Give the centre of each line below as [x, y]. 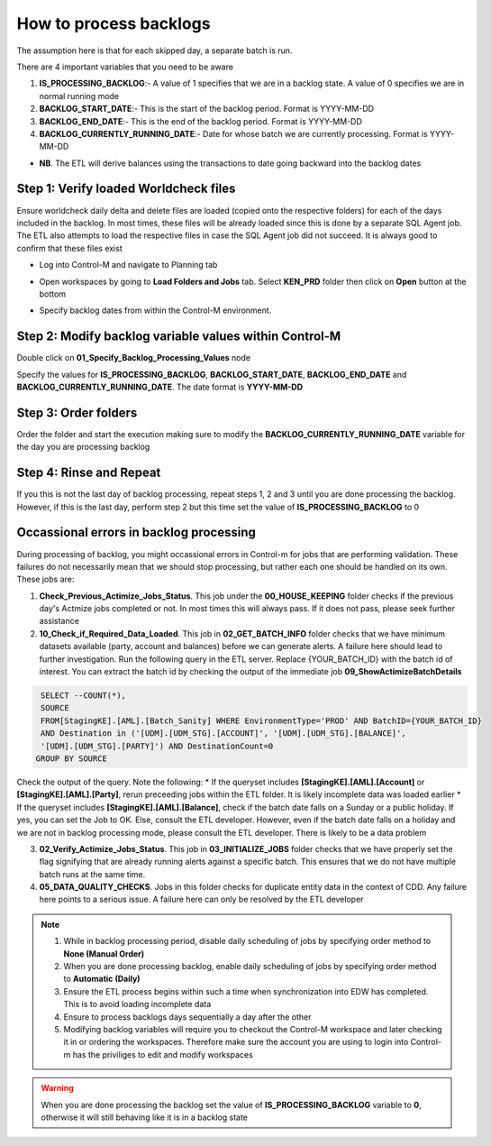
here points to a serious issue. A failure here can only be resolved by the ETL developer [201, 899]
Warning [57, 1088]
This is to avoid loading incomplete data [137, 1004]
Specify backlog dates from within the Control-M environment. [155, 310]
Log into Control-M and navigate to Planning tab [128, 265]
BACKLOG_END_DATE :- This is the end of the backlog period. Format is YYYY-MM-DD [200, 121]
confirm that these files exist [69, 248]
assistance [59, 621]
